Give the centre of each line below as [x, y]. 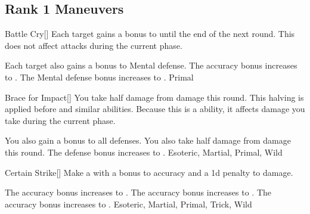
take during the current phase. [60, 120]
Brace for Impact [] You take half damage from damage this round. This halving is [154, 97]
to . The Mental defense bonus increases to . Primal [99, 77]
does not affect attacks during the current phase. [94, 45]
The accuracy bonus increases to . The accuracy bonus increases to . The [138, 192]
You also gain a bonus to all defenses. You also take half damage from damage [148, 140]
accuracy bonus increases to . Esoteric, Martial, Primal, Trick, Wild [128, 204]
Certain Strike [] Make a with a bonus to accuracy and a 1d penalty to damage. [149, 172]
